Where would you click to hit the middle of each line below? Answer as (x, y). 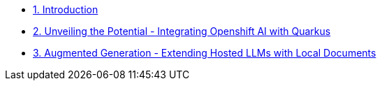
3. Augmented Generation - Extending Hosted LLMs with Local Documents (205, 53)
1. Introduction (66, 9)
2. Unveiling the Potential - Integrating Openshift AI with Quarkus (182, 31)
